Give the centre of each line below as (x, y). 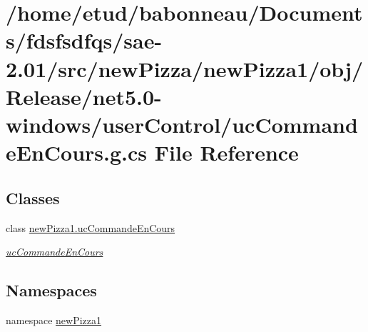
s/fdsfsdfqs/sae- (84, 40)
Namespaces (51, 290)
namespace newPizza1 (54, 320)
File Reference (226, 152)
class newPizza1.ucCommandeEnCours (91, 227)
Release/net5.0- (84, 96)
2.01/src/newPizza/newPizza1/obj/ (185, 68)
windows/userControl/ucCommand (182, 124)
